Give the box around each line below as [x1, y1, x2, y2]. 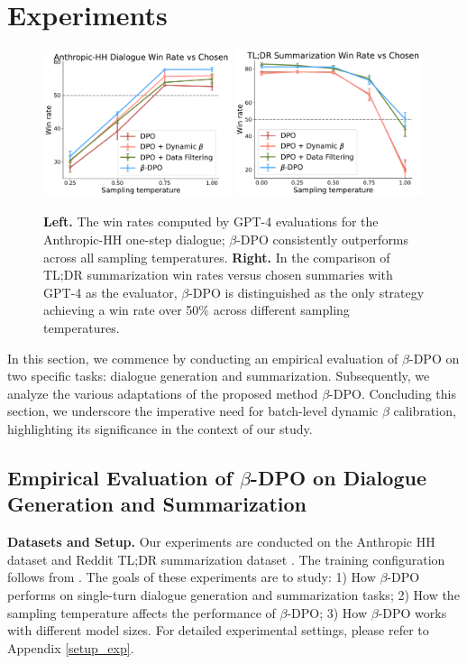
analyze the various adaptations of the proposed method [7, 383, 318, 402]
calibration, [393, 401, 456, 420]
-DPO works [378, 603, 447, 622]
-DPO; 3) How [287, 603, 368, 622]
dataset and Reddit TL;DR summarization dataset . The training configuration [7, 549, 445, 568]
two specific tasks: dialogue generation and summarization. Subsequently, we [7, 366, 430, 385]
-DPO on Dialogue [250, 463, 426, 491]
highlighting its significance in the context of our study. [7, 419, 313, 438]
